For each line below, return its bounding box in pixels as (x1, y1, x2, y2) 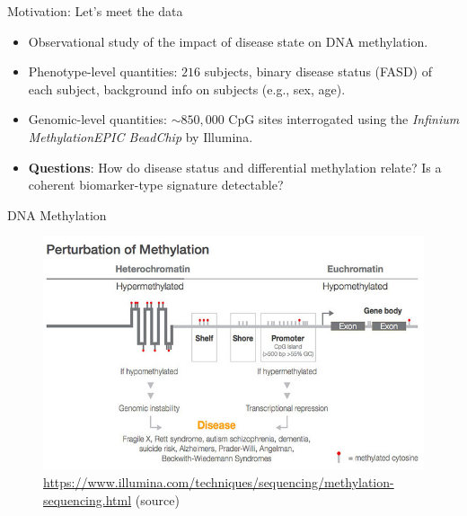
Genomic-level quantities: (28, 110, 167, 129)
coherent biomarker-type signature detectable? (28, 175, 284, 194)
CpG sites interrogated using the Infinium (228, 110, 460, 129)
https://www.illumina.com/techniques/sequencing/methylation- (43, 473, 394, 492)
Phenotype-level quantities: (28, 62, 178, 81)
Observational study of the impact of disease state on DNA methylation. (28, 31, 428, 50)
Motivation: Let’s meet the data (7, 2, 183, 20)
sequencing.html (43, 491, 132, 509)
